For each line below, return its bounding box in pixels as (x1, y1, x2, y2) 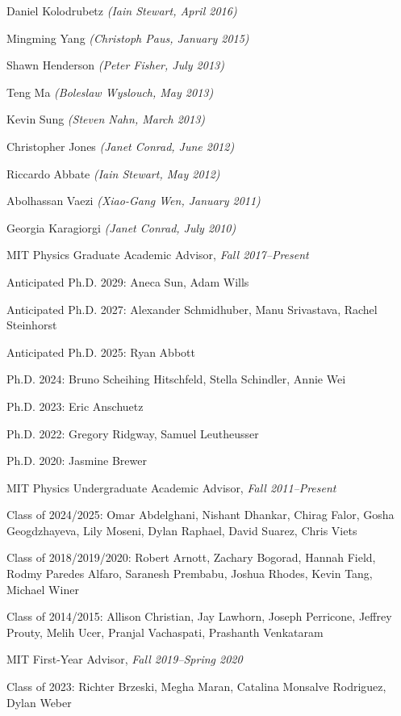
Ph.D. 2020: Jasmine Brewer (6, 452, 147, 469)
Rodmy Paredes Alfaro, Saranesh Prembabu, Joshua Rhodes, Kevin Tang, (6, 565, 373, 582)
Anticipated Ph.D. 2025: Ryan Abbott (6, 343, 195, 360)
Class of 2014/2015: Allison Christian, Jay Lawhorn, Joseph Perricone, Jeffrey (6, 608, 392, 625)
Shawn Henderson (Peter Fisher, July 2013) (6, 57, 224, 73)
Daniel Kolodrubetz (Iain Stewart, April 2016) (6, 2, 237, 19)
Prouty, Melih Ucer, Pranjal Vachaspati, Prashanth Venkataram (6, 623, 324, 640)
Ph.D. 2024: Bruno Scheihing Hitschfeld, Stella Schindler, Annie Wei (6, 371, 346, 387)
